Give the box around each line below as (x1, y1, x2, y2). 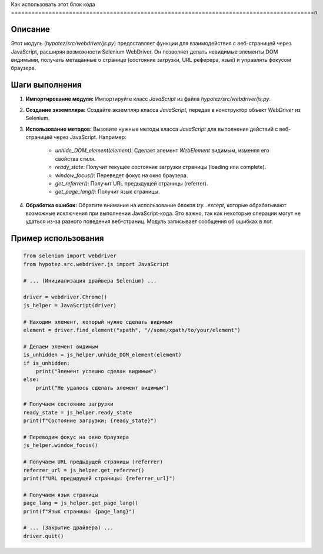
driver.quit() (23, 533, 64, 539)
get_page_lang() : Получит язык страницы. (55, 188, 160, 195)
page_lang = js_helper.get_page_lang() (23, 500, 138, 506)
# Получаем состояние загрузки (23, 401, 114, 407)
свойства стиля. (55, 155, 96, 162)
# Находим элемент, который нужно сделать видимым (23, 319, 173, 325)
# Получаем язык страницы (23, 492, 98, 498)
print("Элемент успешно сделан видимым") (35, 368, 157, 374)
